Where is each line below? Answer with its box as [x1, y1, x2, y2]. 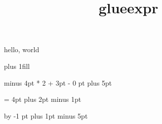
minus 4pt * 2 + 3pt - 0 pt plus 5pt [4, 77, 112, 88]
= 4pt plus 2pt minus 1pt [4, 94, 81, 104]
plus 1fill [4, 61, 30, 71]
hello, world [4, 44, 40, 55]
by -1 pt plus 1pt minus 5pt [4, 110, 88, 121]
